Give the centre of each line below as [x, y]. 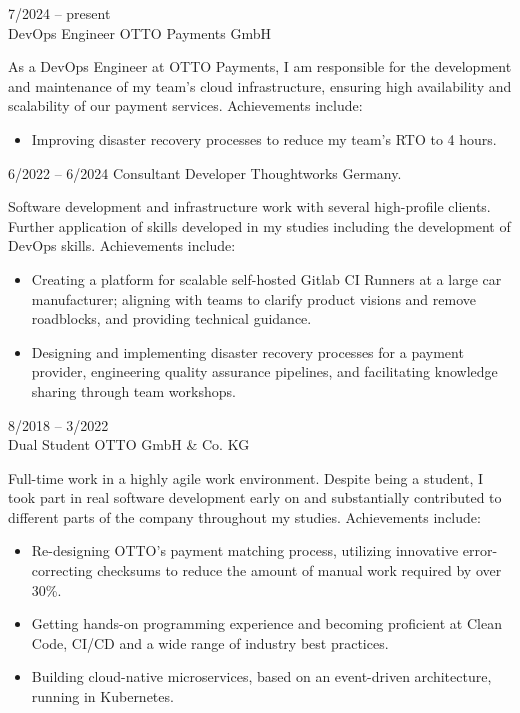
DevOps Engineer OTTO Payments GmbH [139, 32]
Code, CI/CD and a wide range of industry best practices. [210, 642]
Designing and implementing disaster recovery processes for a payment [247, 351]
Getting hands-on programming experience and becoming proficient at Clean [266, 623]
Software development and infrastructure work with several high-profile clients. [249, 206]
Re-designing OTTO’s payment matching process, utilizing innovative [245, 550]
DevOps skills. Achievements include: [122, 245]
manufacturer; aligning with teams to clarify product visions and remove [253, 298]
